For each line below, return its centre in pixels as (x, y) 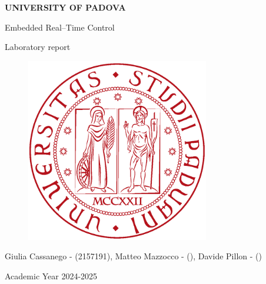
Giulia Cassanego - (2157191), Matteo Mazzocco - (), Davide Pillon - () (133, 256)
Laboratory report (38, 47)
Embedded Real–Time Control (60, 27)
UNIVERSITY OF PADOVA (65, 7)
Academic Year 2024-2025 (51, 275)
